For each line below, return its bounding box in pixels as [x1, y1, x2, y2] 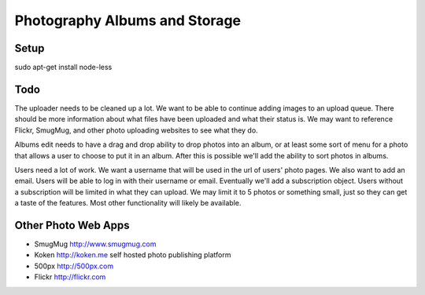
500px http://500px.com [34, 261, 114, 271]
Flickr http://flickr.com [34, 272, 106, 282]
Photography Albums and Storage [14, 12, 242, 29]
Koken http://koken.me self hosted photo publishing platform [34, 250, 231, 260]
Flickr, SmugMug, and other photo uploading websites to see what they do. [14, 126, 259, 135]
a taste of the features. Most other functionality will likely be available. [14, 198, 242, 208]
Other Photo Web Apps [14, 218, 130, 231]
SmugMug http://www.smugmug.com [34, 239, 157, 249]
